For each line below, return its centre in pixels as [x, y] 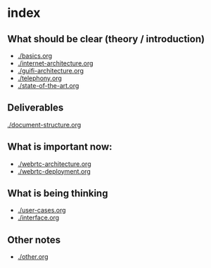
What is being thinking [58, 194]
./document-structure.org [44, 125]
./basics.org [35, 56]
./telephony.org [39, 78]
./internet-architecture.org [55, 63]
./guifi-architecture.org [51, 71]
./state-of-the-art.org [48, 85]
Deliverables [36, 108]
